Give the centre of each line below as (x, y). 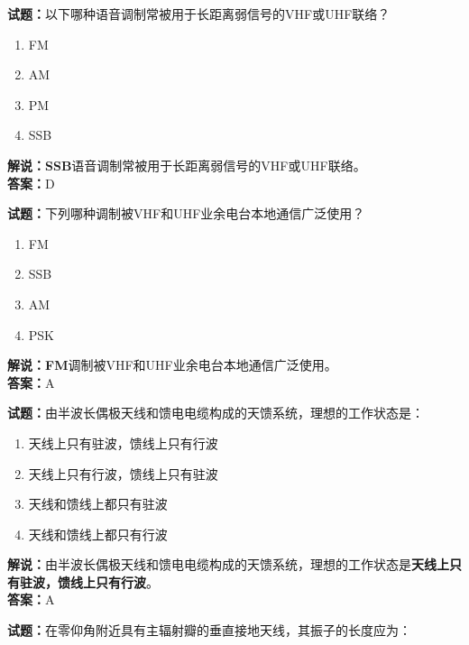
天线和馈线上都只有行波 (98, 534)
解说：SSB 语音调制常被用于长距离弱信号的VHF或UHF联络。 (187, 165)
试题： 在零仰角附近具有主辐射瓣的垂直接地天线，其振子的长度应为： (209, 630)
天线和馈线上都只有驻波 (98, 504)
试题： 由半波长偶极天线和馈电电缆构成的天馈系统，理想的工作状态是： (216, 413)
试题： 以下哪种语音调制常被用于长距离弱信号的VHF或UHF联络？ (199, 14)
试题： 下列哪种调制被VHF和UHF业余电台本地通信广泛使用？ (186, 213)
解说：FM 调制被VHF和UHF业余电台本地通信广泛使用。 (172, 365)
